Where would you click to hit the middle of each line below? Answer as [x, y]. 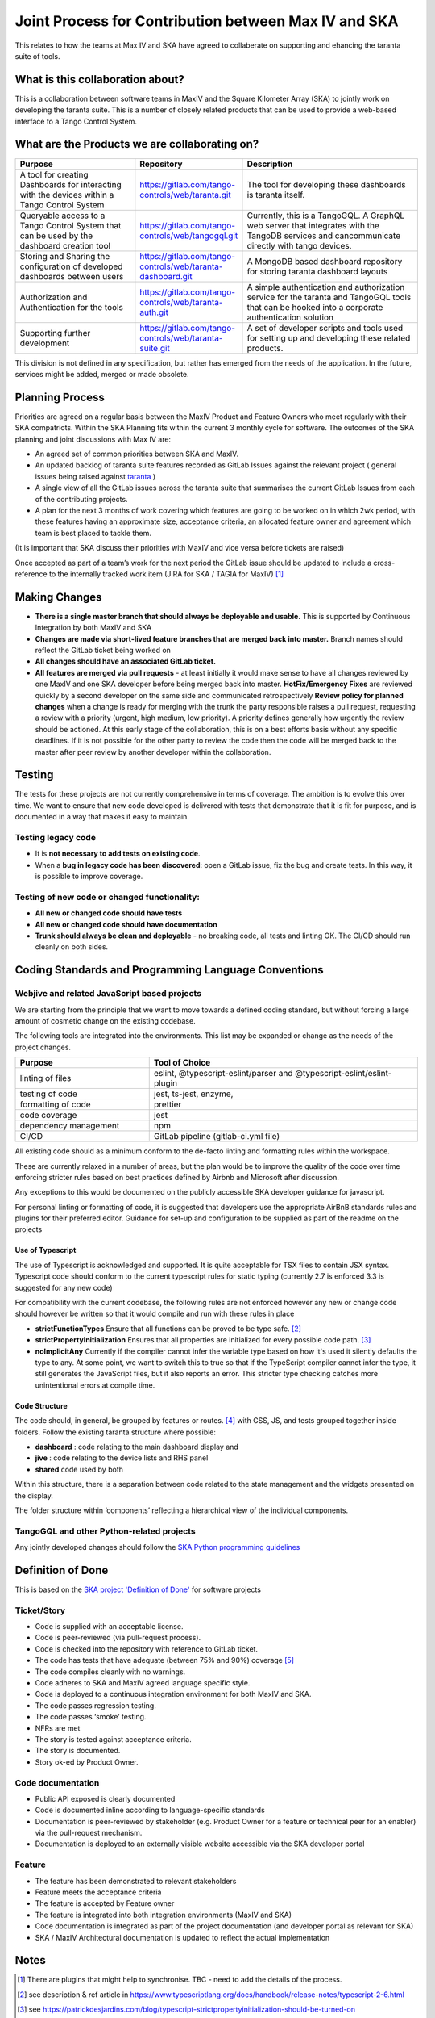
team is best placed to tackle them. [93, 533]
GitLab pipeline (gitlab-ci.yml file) [217, 1137]
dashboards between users [72, 276]
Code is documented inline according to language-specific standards [150, 1810]
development [45, 343]
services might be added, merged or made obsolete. [102, 374]
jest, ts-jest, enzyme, [193, 1094]
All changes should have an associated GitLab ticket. [126, 661]
